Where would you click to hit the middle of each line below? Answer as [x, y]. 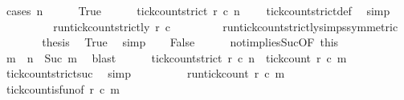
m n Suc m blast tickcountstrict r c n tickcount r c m [176, 57]
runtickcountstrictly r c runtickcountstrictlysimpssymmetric [226, 26]
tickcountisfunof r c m [63, 88]
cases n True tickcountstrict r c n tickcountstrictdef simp [198, 10]
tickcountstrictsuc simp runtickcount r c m [145, 73]
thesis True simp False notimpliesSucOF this [190, 42]
